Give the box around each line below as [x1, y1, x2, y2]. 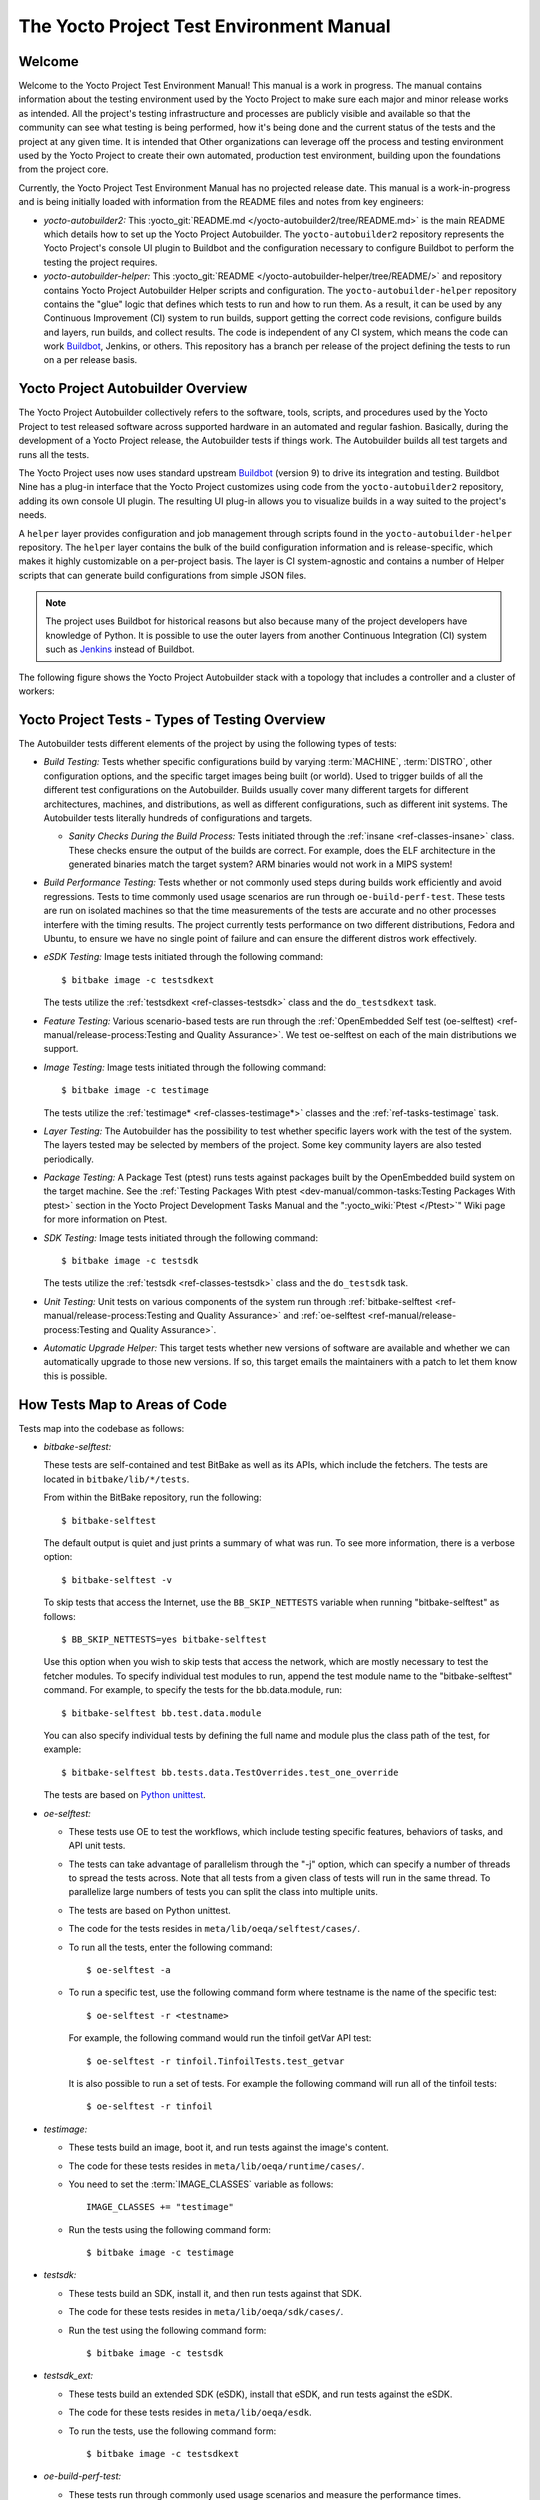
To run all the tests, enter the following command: [68, 1941, 273, 1953]
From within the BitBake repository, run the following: [43, 1491, 262, 1504]
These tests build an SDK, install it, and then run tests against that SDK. [68, 2287, 362, 2299]
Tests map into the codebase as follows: [18, 1422, 185, 1434]
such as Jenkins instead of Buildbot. [45, 643, 195, 655]
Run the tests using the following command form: [68, 2223, 272, 2235]
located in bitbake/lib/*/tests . [43, 1473, 190, 1485]
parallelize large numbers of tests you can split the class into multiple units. [68, 1886, 379, 1898]
